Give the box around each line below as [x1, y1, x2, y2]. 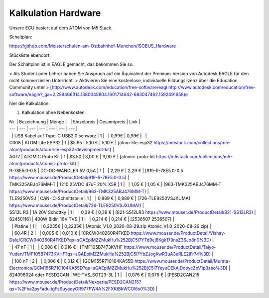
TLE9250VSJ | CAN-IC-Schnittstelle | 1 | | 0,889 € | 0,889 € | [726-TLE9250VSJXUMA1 [9, 196, 191, 201]
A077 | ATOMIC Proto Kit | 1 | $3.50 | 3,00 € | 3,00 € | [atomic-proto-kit [9, 153, 155, 159]
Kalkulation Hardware [9, 7, 101, 18]
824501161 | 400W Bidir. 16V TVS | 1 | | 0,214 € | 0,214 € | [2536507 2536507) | [9, 216, 174, 222]
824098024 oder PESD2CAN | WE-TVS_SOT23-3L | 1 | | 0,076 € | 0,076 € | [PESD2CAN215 [9, 272, 200, 278]
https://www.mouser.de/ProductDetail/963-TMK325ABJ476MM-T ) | [9, 188, 149, 194]
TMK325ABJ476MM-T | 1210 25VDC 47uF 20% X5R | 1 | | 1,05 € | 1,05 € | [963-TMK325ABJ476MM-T [9, 182, 222, 188]
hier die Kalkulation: [9, 100, 50, 106]
